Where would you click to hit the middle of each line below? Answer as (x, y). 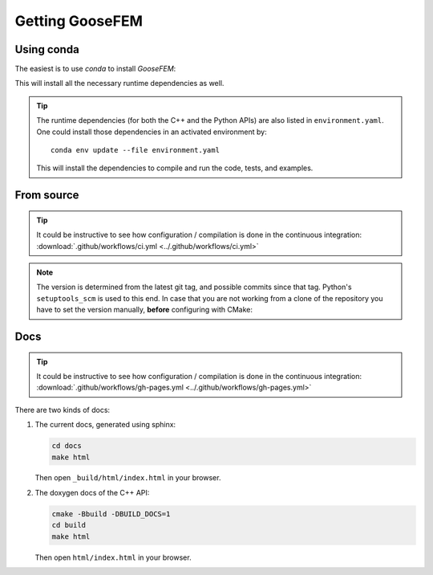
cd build (69, 525)
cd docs (67, 446)
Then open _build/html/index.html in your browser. (128, 478)
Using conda (47, 49)
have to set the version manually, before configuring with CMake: (144, 310)
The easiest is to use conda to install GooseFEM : (95, 69)
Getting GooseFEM (79, 21)
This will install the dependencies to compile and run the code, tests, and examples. (175, 168)
